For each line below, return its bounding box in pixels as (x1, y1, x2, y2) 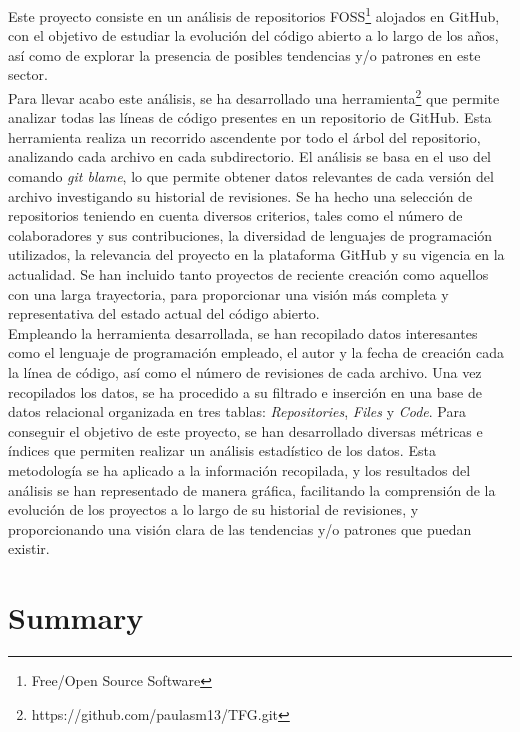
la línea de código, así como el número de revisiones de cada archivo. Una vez (8, 362, 482, 382)
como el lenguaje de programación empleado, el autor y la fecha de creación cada (8, 342, 504, 363)
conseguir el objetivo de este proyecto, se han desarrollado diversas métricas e (8, 420, 483, 441)
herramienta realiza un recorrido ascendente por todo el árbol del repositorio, (8, 126, 481, 147)
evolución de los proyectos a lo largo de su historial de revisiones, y (8, 499, 419, 520)
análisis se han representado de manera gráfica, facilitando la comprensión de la (8, 479, 496, 500)
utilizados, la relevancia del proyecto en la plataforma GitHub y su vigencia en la (8, 244, 505, 265)
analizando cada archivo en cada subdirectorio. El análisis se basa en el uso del (8, 146, 491, 167)
